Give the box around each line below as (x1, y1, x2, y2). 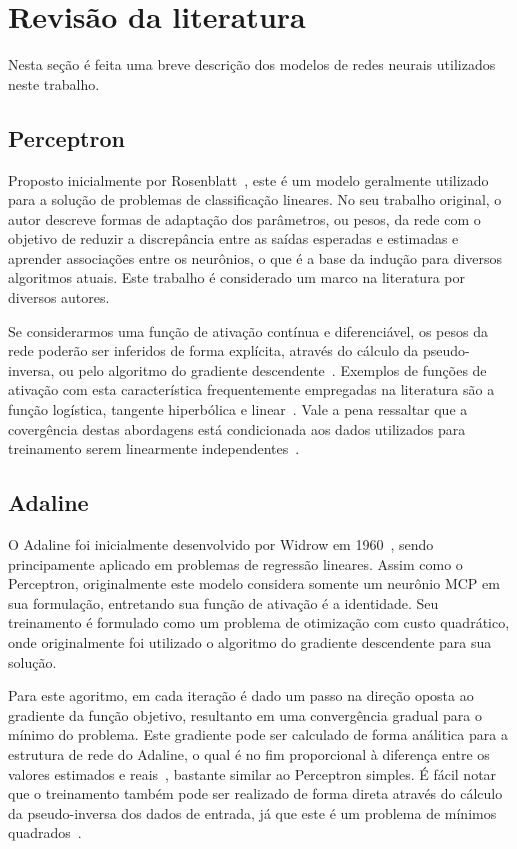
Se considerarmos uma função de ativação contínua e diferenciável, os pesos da (8, 320, 488, 341)
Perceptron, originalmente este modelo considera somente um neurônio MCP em (8, 573, 500, 594)
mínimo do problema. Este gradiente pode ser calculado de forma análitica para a (8, 724, 508, 745)
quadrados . (8, 822, 82, 843)
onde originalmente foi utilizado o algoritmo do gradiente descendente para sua (8, 632, 492, 652)
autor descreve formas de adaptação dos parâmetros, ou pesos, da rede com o (8, 208, 481, 229)
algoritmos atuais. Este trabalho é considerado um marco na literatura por (8, 267, 465, 288)
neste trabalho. (8, 73, 100, 94)
